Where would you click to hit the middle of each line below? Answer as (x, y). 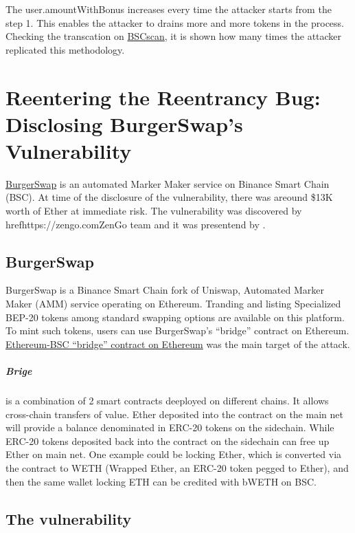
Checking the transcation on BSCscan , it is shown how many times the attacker (174, 36)
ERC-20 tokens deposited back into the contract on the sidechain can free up (168, 440)
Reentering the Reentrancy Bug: (163, 97)
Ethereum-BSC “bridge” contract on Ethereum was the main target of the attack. (178, 344)
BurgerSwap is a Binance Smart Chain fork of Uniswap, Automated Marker (165, 290)
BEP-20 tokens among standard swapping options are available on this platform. (175, 317)
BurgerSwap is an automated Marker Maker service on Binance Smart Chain (168, 183)
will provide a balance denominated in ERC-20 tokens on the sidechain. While (170, 427)
